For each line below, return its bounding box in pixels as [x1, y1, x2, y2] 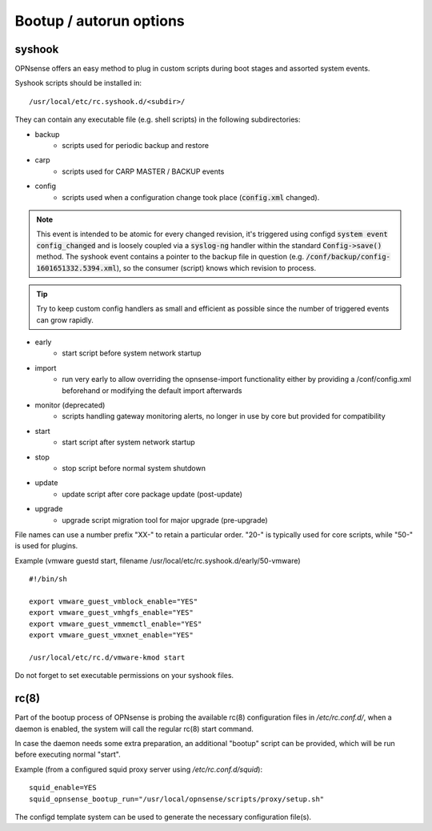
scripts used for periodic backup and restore [62, 141, 210, 151]
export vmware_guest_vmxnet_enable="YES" [29, 631, 194, 640]
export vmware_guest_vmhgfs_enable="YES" [29, 608, 194, 617]
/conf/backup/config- [305, 252, 391, 262]
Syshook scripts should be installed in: [14, 78, 142, 88]
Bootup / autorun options [14, 12, 186, 30]
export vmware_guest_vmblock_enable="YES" [29, 596, 198, 606]
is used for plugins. [14, 541, 78, 551]
